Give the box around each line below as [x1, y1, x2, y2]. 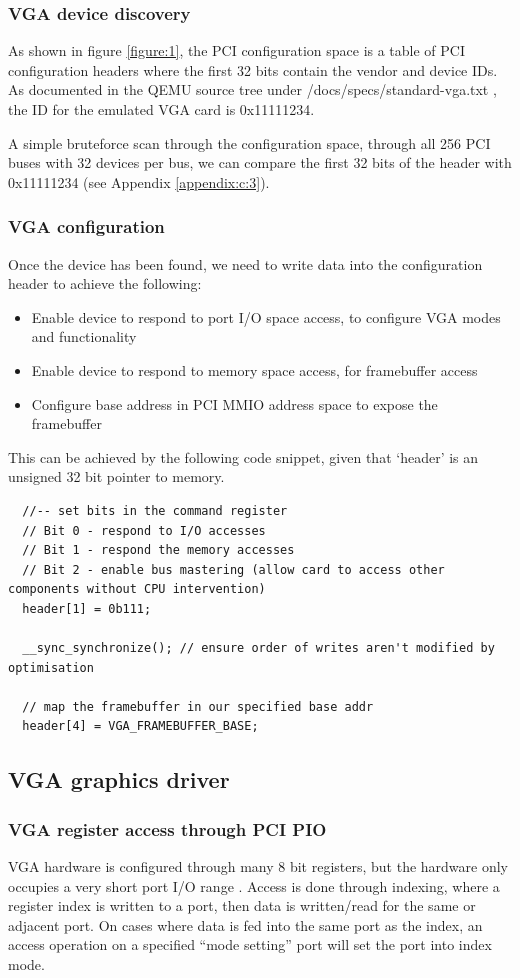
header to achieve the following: [8, 273, 202, 294]
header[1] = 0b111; [22, 601, 152, 616]
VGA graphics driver [8, 764, 230, 795]
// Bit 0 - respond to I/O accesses [22, 523, 266, 538]
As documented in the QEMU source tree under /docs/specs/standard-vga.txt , [8, 79, 497, 100]
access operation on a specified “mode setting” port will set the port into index [8, 934, 492, 955]
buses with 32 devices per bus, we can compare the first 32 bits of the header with [8, 152, 512, 173]
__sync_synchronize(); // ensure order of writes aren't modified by [22, 641, 495, 656]
